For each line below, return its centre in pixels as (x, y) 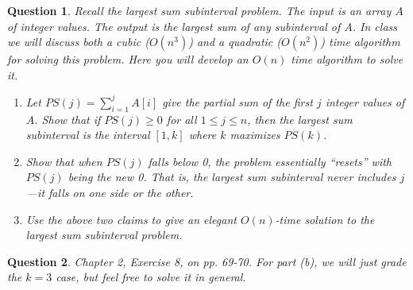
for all (181, 119)
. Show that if (68, 119)
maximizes (255, 135)
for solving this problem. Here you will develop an (128, 59)
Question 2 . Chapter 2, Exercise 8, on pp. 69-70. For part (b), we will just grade (207, 261)
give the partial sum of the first (237, 101)
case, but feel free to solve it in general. (151, 277)
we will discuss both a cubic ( (78, 42)
